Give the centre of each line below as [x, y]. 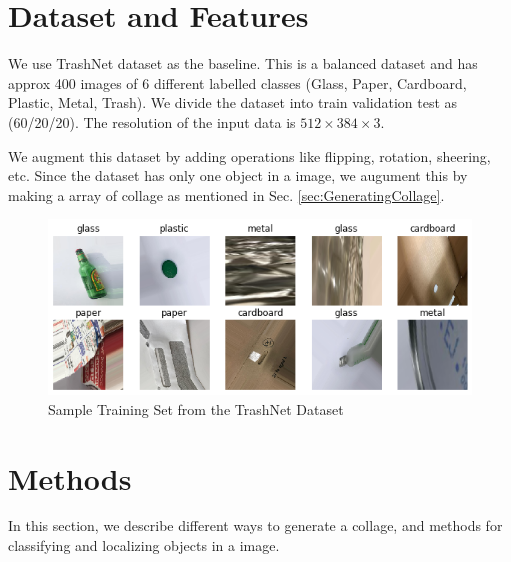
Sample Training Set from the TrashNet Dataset [196, 408]
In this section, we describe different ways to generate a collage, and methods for [255, 525]
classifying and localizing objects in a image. [144, 545]
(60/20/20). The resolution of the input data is [152, 121]
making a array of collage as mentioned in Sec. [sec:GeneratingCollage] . [226, 194]
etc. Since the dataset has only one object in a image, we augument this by [238, 175]
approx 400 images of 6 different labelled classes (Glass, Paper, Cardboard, [237, 82]
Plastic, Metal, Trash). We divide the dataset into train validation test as [233, 102]
